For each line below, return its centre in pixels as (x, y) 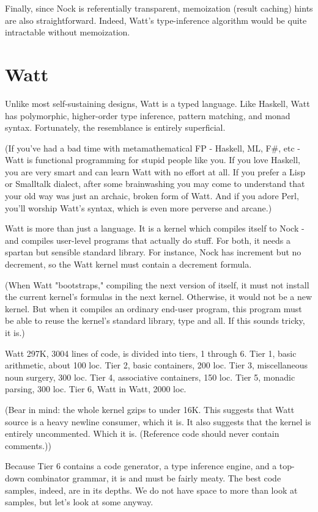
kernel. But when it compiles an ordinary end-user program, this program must (153, 308)
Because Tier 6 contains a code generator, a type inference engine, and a (141, 466)
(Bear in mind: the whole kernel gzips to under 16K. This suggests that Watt (150, 409)
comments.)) (28, 445)
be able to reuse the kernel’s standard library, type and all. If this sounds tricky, (155, 320)
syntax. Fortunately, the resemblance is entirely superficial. (115, 127)
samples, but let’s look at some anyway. (79, 502)
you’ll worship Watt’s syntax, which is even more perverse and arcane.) (139, 207)
